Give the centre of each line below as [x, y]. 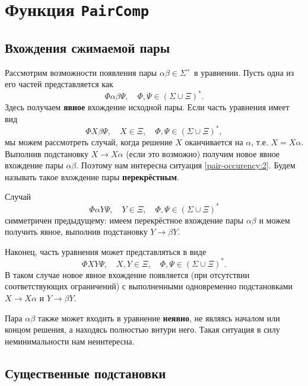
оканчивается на [214, 142]
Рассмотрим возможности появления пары [81, 72]
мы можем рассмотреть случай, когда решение [89, 142]
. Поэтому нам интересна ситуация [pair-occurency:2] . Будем [186, 165]
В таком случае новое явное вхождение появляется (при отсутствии [127, 274]
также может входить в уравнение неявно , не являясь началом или [159, 318]
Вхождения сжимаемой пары [88, 47]
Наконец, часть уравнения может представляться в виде [106, 251]
